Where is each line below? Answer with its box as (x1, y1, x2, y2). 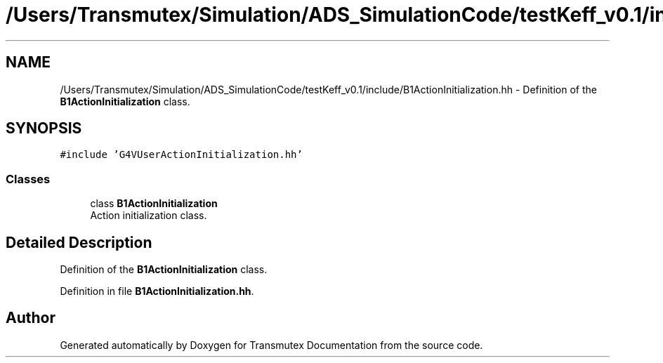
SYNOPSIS (6, 119, 82, 138)
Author (6, 309, 55, 327)
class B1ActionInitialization (90, 197, 218, 210)
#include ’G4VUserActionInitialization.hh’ (60, 149, 303, 161)
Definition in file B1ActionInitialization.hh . (60, 285, 254, 298)
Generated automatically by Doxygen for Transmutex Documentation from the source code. (60, 338, 483, 351)
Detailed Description (6, 233, 152, 251)
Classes (6, 171, 51, 186)
